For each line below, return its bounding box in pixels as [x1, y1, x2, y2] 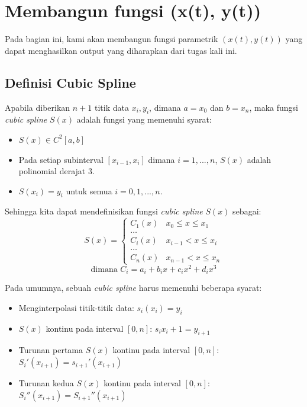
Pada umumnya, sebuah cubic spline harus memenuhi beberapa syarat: [5, 281, 262, 294]
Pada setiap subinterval [18, 153, 104, 165]
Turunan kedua [18, 377, 74, 389]
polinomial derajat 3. [18, 165, 95, 177]
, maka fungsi [249, 101, 299, 113]
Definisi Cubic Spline [5, 73, 136, 91]
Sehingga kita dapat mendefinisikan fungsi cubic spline [5, 205, 203, 217]
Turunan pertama [18, 344, 83, 356]
